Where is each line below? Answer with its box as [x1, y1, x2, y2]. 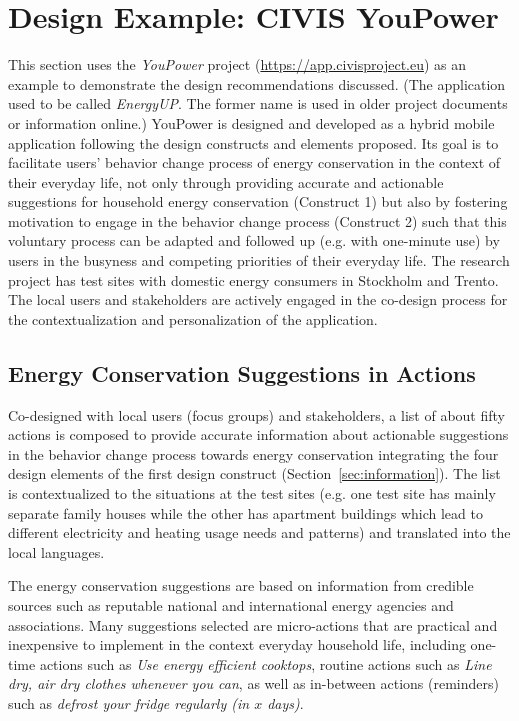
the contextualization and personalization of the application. [8, 308, 378, 329]
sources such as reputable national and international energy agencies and [8, 594, 454, 615]
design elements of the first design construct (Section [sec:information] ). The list [8, 463, 501, 484]
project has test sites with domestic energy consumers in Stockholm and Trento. [8, 269, 499, 290]
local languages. [8, 541, 105, 562]
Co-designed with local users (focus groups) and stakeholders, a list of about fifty [8, 404, 505, 425]
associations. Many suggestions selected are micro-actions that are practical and [8, 614, 498, 635]
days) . [267, 692, 304, 713]
